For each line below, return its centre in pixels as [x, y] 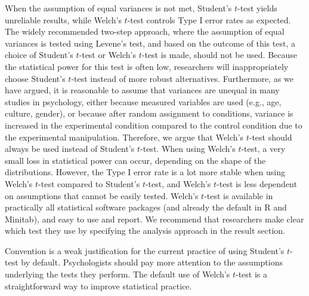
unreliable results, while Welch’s [63, 19]
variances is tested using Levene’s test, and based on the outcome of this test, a [150, 43]
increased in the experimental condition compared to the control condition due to [154, 125]
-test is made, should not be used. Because [220, 55]
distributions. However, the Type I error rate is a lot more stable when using [145, 172]
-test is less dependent [257, 183]
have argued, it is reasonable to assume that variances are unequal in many [142, 90]
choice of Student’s [39, 55]
